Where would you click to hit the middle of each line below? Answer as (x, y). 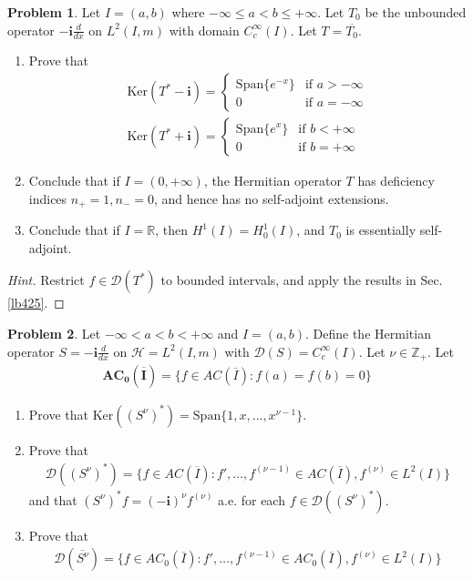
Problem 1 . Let (54, 12)
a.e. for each (252, 499)
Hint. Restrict (46, 280)
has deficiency (396, 181)
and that (53, 499)
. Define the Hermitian (368, 333)
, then (171, 230)
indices (48, 198)
